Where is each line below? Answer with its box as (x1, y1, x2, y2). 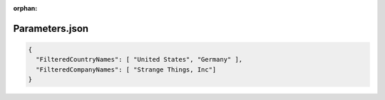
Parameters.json (13, 22, 89, 35)
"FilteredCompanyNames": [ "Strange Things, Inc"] (36, 65, 217, 74)
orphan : (13, 4, 38, 12)
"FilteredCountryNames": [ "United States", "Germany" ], (36, 55, 243, 64)
